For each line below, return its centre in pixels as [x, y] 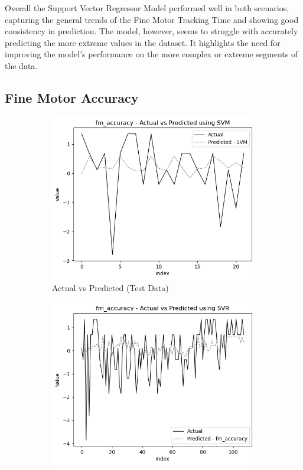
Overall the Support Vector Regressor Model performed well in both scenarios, [147, 8]
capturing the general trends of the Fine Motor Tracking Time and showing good [152, 19]
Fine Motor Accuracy [72, 97]
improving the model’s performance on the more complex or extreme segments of [151, 54]
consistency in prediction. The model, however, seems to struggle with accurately [151, 31]
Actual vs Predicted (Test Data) [110, 288]
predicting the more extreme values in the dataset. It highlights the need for [143, 42]
